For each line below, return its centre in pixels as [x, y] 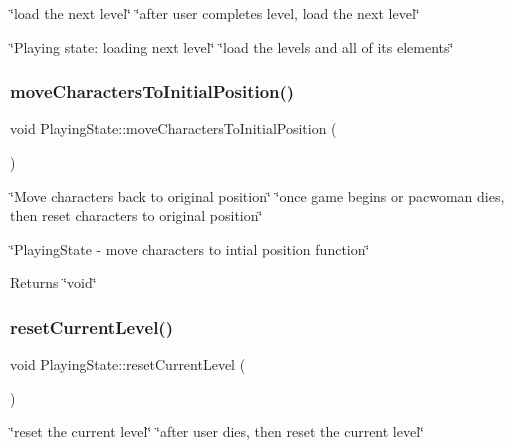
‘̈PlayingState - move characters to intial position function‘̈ [190, 248]
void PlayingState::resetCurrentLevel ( [128, 364]
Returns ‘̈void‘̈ [53, 282]
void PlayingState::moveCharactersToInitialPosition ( [173, 128]
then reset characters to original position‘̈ [136, 215]
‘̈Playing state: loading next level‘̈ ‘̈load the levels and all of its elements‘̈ [232, 46]
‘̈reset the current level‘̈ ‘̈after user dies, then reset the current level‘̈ [217, 431]
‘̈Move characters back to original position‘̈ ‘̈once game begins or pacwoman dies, [257, 195]
